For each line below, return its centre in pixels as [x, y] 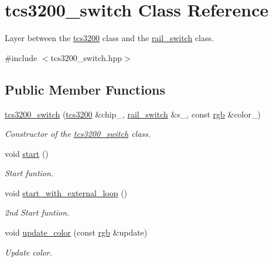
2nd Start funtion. [37, 212]
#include [21, 57]
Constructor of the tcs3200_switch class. [78, 134]
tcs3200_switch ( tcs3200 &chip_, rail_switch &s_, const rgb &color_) [133, 114]
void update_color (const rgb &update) [76, 232]
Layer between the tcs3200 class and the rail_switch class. [109, 38]
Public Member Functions [85, 89]
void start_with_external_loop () [66, 192]
